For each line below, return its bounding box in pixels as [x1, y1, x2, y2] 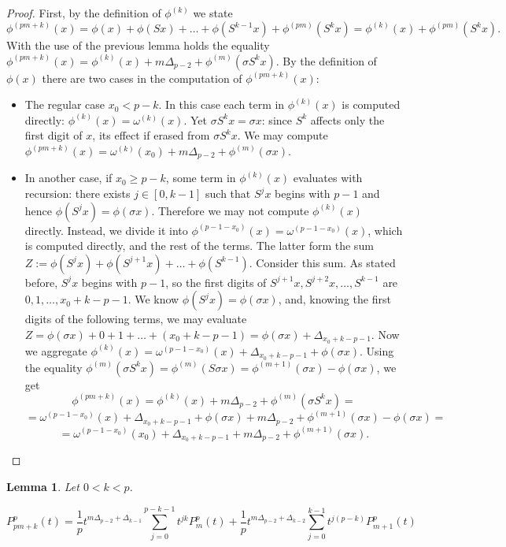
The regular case [24, 96, 105, 113]
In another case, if [24, 169, 113, 186]
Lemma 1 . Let [6, 478, 79, 494]
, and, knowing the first [278, 291, 391, 307]
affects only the [310, 111, 385, 128]
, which [367, 221, 403, 238]
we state [193, 5, 233, 20]
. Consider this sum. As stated [249, 254, 396, 270]
